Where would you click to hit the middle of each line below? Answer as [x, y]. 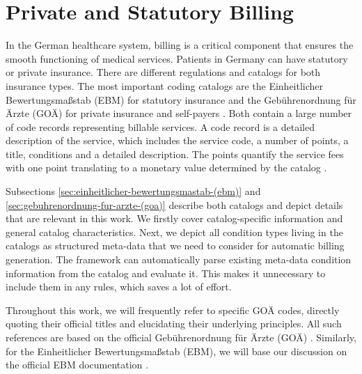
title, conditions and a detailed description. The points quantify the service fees [175, 154]
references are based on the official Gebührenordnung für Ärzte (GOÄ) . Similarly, [181, 337]
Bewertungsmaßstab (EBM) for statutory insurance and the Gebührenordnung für [181, 99]
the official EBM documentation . [77, 365]
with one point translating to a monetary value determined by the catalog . [166, 167]
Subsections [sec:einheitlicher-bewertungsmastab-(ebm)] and [133, 191]
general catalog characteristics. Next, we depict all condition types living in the [174, 232]
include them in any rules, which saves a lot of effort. [119, 287]
